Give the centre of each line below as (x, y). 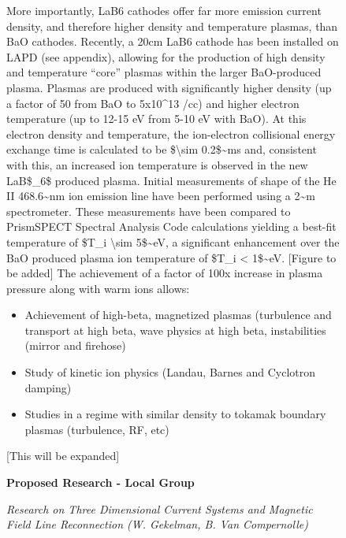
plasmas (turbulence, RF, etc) (97, 429)
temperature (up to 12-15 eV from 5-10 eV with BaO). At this (156, 119)
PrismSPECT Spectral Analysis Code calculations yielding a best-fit (171, 226)
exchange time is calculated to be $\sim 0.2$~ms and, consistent (162, 149)
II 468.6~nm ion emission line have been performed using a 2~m (161, 196)
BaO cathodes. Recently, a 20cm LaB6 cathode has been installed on (173, 41)
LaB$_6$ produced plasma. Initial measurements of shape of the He (171, 180)
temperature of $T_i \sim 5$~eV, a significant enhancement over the (173, 241)
